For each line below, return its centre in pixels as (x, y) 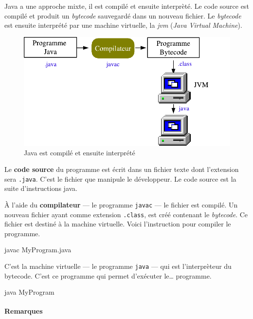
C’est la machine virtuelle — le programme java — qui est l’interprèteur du (118, 266)
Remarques (24, 311)
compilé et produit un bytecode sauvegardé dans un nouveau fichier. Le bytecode (123, 15)
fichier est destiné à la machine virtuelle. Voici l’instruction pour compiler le (118, 224)
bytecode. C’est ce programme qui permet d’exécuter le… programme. (108, 275)
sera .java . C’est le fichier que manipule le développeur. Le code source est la (120, 178)
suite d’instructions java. (41, 188)
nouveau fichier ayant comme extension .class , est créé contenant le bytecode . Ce (126, 214)
